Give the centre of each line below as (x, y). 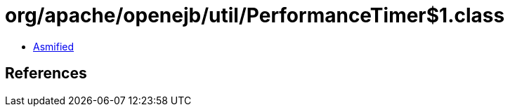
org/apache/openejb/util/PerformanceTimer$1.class (255, 15)
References (46, 73)
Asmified (54, 46)
